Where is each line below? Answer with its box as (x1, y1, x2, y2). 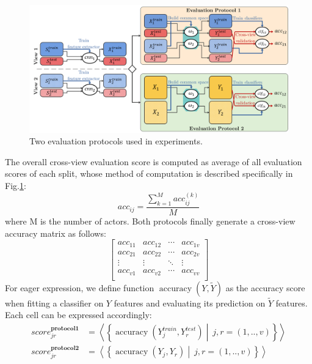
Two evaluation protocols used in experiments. (29, 135, 203, 147)
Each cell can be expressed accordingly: (5, 308, 152, 321)
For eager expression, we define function (5, 281, 154, 294)
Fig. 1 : (5, 179, 26, 192)
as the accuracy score (225, 281, 305, 294)
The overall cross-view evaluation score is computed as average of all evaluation (5, 155, 302, 168)
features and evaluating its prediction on (114, 296, 266, 309)
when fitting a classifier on (5, 296, 104, 309)
